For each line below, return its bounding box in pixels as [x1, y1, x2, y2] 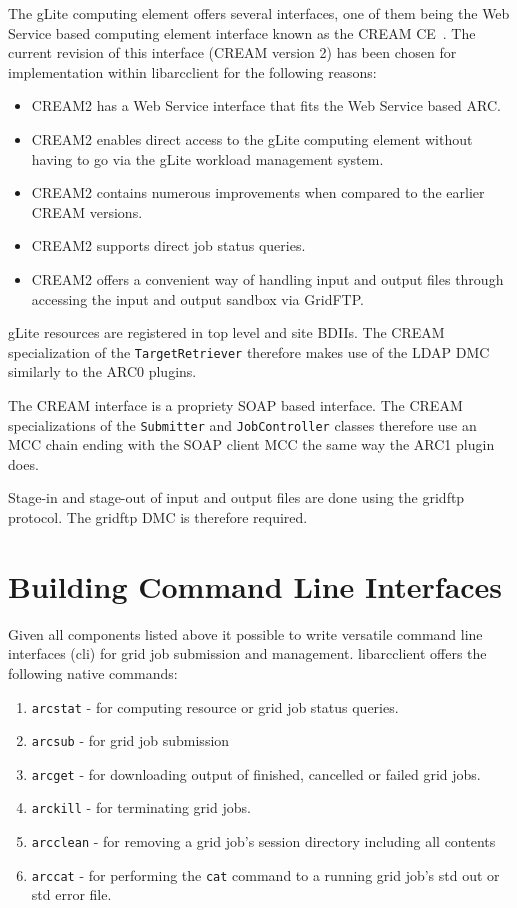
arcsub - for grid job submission [31, 730, 230, 751]
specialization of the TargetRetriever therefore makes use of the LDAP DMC [8, 341, 490, 362]
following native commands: [8, 662, 178, 683]
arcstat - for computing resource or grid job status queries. [31, 696, 399, 717]
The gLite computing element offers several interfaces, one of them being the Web [8, 3, 510, 23]
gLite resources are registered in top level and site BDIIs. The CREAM [8, 322, 445, 343]
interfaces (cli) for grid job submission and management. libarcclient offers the [8, 643, 487, 664]
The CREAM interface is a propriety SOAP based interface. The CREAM [8, 394, 463, 415]
